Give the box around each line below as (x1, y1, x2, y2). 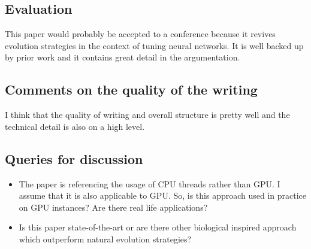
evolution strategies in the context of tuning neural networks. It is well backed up (5, 39, 304, 51)
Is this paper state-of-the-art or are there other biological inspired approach (19, 221, 297, 233)
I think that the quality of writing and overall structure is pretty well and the (5, 108, 290, 121)
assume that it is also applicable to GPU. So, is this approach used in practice (19, 189, 307, 202)
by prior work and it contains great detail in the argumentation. (5, 51, 240, 63)
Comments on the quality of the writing (5, 80, 258, 99)
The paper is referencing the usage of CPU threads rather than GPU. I (19, 177, 280, 190)
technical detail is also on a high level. (5, 120, 145, 132)
